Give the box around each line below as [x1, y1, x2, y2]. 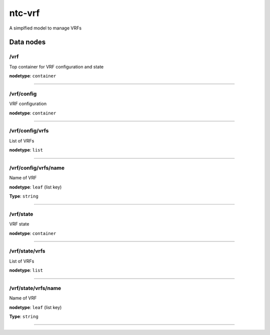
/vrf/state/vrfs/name [9, 284, 61, 291]
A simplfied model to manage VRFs [9, 25, 82, 31]
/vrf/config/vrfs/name [9, 164, 65, 171]
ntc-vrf [9, 7, 40, 18]
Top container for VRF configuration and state [9, 63, 104, 69]
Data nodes [9, 38, 46, 46]
